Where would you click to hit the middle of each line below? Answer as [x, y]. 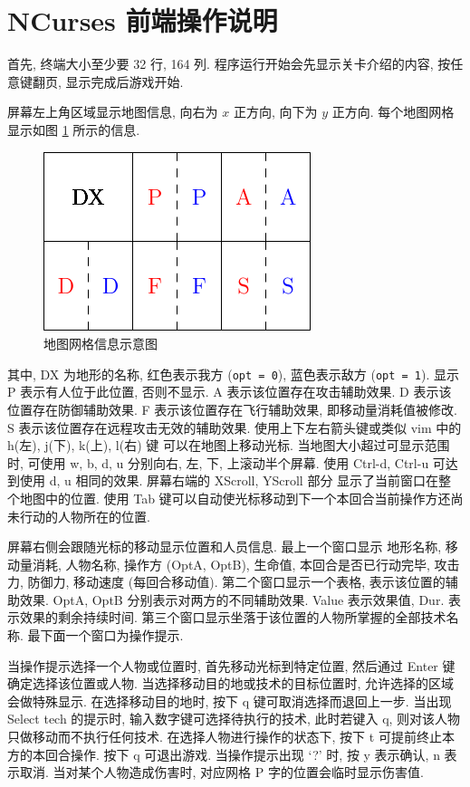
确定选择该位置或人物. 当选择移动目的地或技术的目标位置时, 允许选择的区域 [231, 683]
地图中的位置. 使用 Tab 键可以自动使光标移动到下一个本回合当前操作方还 [235, 498]
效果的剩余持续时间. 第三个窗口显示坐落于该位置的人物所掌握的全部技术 [233, 617]
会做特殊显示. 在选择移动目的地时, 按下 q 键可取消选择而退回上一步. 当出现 [230, 701]
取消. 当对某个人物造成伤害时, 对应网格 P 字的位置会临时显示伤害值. [221, 772]
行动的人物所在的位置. [85, 516]
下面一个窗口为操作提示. [112, 635]
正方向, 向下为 [275, 112]
